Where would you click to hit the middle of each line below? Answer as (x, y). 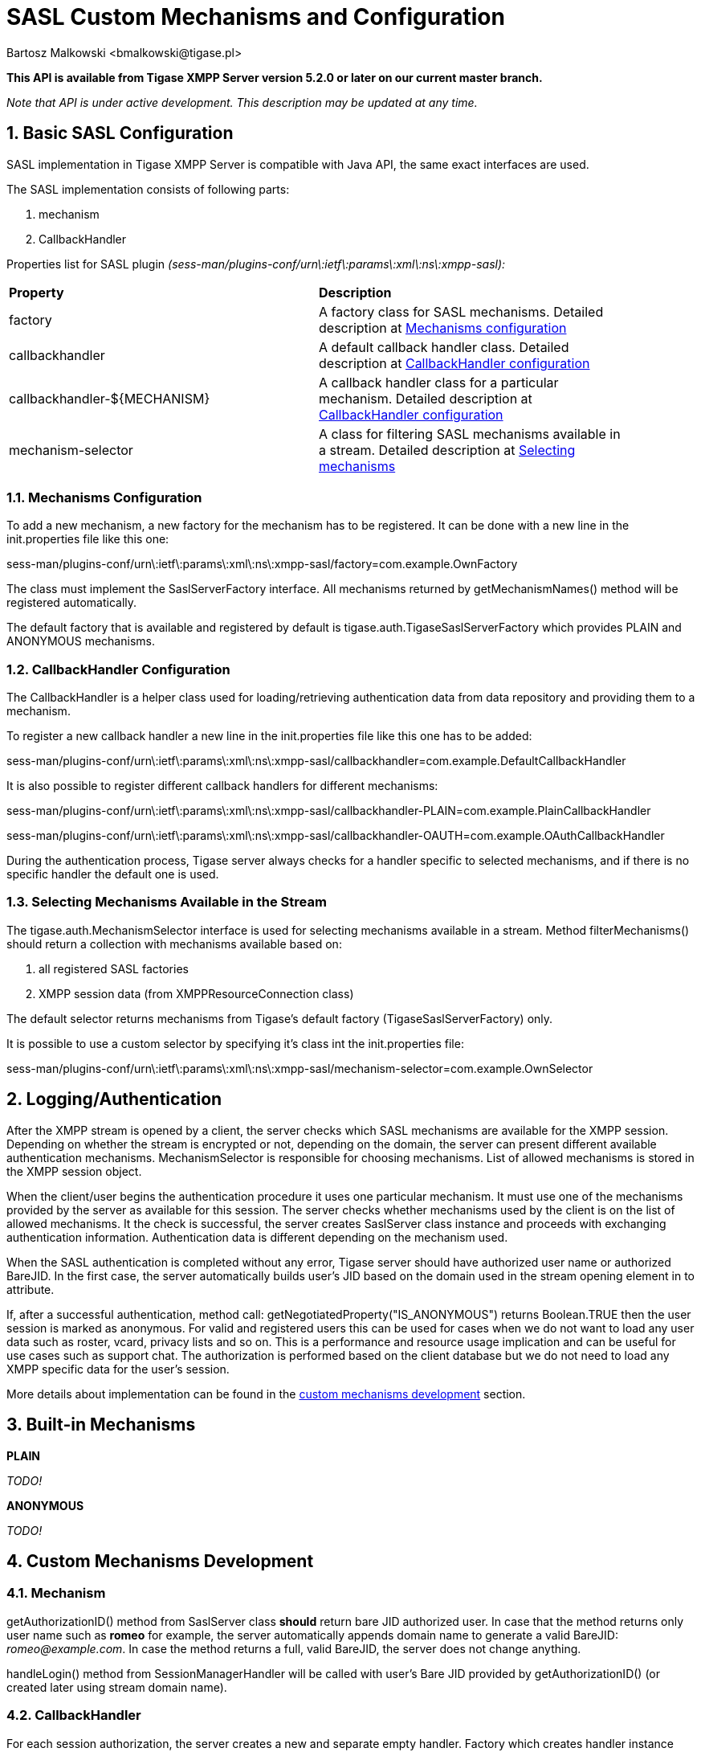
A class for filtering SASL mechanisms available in (470, 434)
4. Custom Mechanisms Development (160, 1561)
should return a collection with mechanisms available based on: (174, 944)
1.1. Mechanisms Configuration (104, 497)
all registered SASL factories (114, 968)
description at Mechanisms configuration (443, 327)
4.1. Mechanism (56, 1593)
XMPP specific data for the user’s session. (118, 1369)
